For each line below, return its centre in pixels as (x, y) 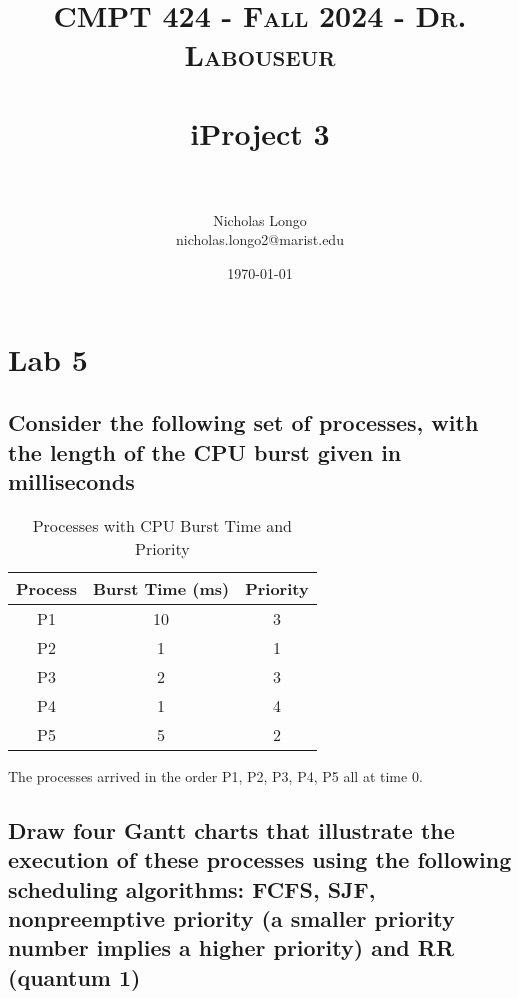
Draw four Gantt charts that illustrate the (231, 829)
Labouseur (260, 54)
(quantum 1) (74, 976)
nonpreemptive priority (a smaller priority (231, 917)
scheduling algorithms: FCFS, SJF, (192, 888)
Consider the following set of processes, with (243, 422)
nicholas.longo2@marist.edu (260, 239)
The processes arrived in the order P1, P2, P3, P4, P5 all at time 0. (215, 775)
